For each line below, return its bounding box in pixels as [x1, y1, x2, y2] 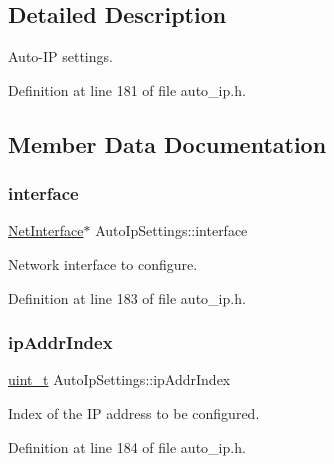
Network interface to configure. [8, 253, 198, 274]
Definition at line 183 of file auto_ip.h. [8, 287, 246, 308]
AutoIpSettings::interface [95, 220, 248, 241]
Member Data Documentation [8, 128, 327, 159]
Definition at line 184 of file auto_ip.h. [8, 436, 246, 457]
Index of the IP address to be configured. [8, 402, 260, 423]
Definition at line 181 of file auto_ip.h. [8, 79, 246, 100]
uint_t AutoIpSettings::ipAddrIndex [8, 369, 231, 390]
